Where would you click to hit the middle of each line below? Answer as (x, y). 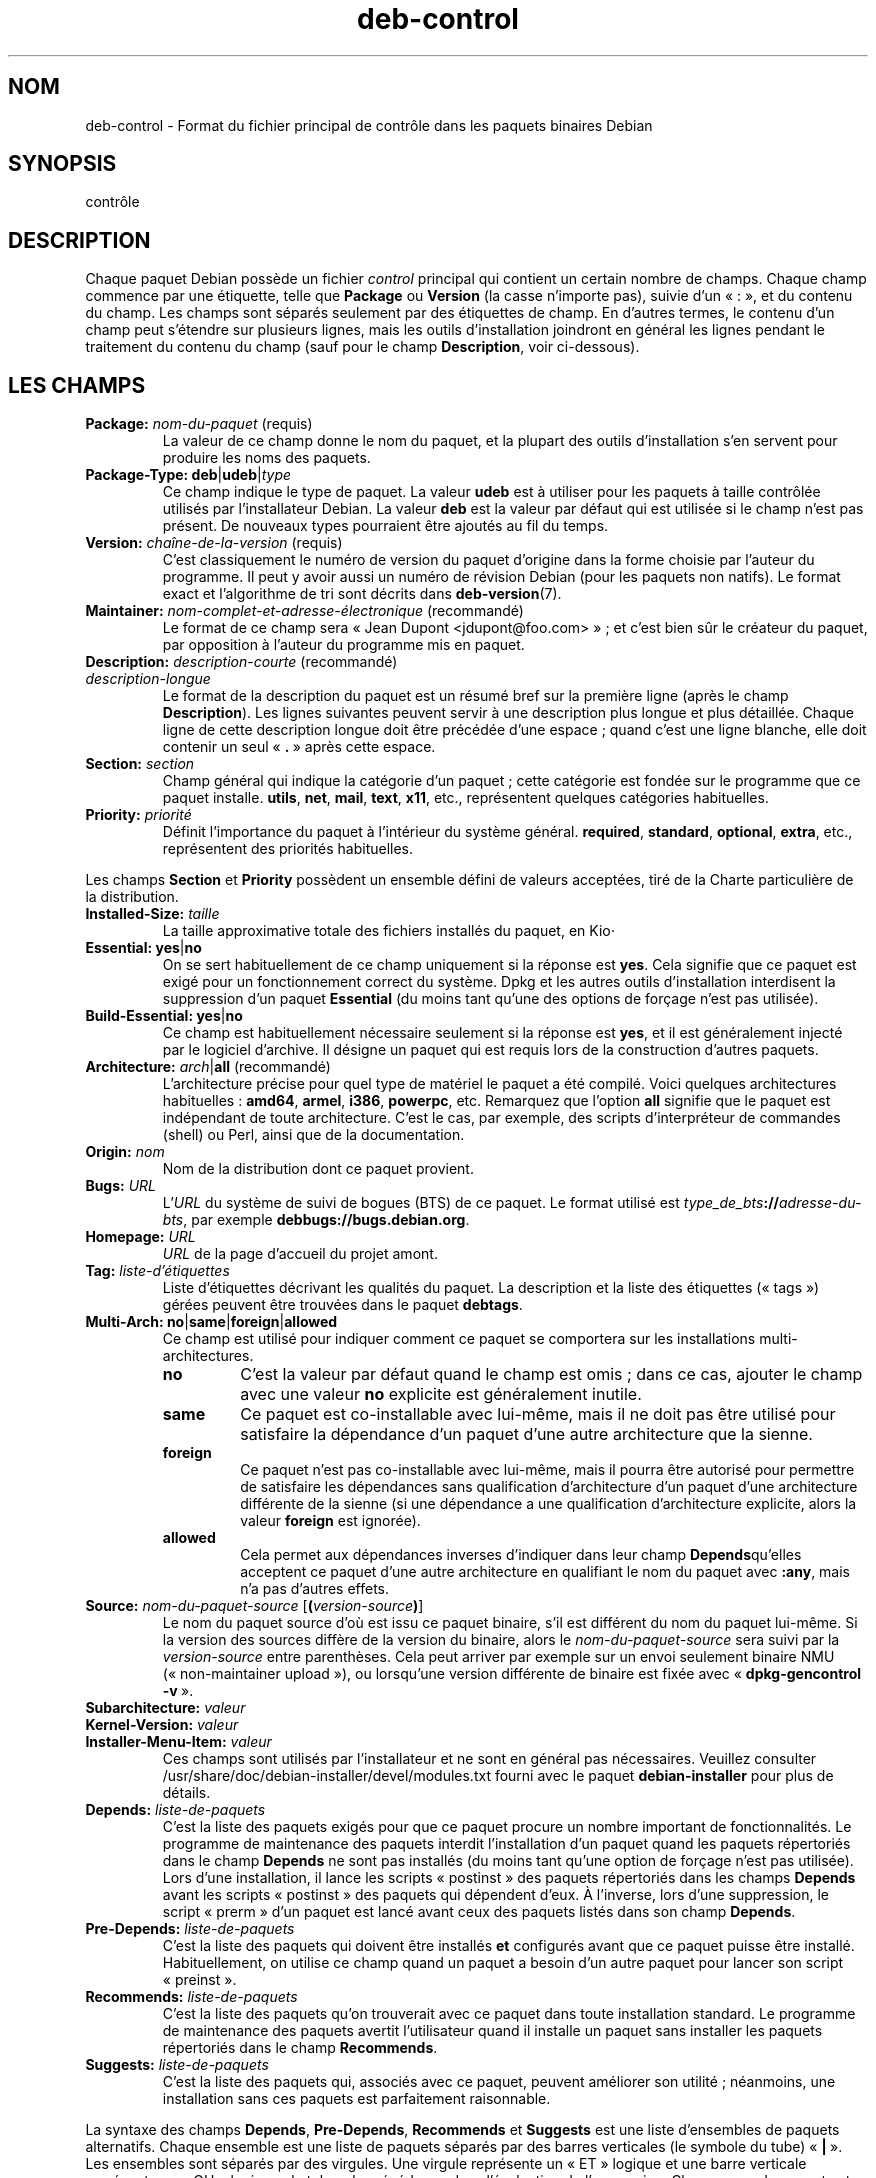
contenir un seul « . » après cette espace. (299, 747)
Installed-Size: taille (152, 914)
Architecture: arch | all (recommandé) (208, 1067)
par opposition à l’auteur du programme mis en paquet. (343, 645)
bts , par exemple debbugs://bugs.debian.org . (316, 1220)
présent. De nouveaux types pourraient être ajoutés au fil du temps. (385, 526)
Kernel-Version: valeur (162, 1725)
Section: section (140, 764)
